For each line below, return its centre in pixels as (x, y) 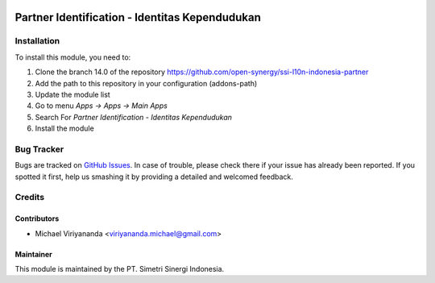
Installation (37, 41)
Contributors (37, 218)
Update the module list (72, 94)
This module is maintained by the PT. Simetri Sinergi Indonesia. (120, 268)
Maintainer (33, 254)
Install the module (64, 128)
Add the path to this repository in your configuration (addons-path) (146, 83)
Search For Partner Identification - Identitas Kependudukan (134, 117)
